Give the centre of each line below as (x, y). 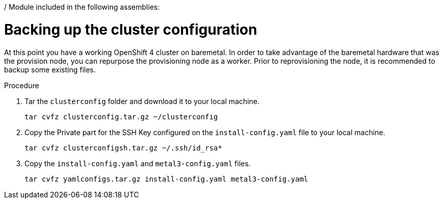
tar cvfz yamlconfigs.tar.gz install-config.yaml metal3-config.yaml (166, 179)
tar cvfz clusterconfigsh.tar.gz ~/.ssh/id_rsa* (123, 148)
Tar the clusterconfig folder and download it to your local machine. (142, 101)
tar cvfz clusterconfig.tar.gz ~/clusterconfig (121, 117)
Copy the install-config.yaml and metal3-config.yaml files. (138, 163)
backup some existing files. (50, 69)
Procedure (22, 85)
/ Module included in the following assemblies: (82, 7)
